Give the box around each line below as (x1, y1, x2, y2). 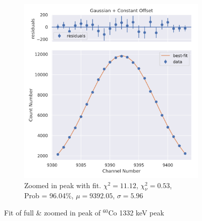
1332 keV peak (119, 207, 164, 217)
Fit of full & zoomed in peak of (4, 207, 101, 217)
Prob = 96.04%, (24, 190, 74, 201)
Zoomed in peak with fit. (24, 180, 102, 190)
